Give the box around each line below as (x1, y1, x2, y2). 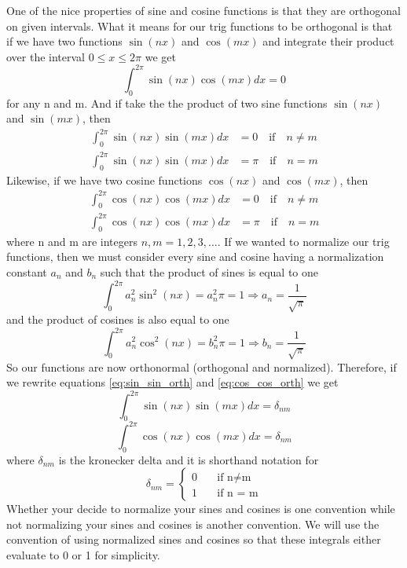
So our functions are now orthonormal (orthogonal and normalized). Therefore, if (6, 358, 397, 375)
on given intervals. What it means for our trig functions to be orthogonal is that (6, 17, 393, 34)
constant (6, 263, 47, 280)
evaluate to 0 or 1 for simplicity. (6, 547, 160, 563)
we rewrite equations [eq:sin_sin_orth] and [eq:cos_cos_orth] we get (6, 374, 339, 390)
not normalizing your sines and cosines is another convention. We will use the (6, 515, 379, 532)
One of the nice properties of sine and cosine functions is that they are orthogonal (6, 2, 401, 18)
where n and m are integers (6, 233, 138, 249)
